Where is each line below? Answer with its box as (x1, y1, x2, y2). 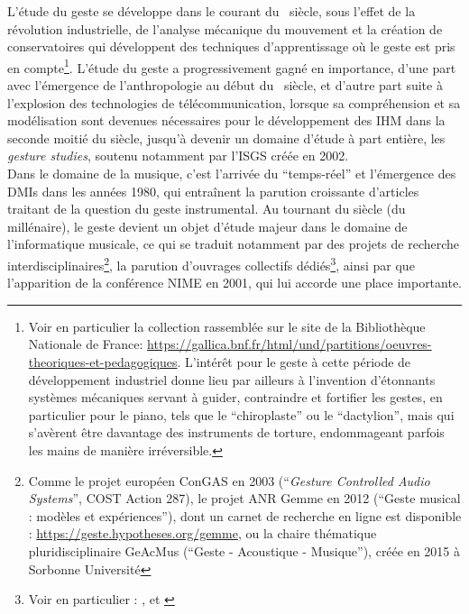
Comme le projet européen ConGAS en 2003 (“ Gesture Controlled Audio (28, 471, 430, 490)
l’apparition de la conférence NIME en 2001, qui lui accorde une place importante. (7, 273, 463, 292)
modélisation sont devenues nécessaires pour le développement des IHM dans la (7, 111, 446, 130)
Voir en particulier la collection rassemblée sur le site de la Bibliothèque (28, 316, 426, 335)
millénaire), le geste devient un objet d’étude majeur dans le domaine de (7, 216, 408, 235)
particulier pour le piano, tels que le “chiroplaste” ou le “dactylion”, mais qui (28, 405, 455, 424)
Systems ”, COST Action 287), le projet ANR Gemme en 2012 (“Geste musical (28, 489, 461, 508)
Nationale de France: (28, 334, 143, 353)
